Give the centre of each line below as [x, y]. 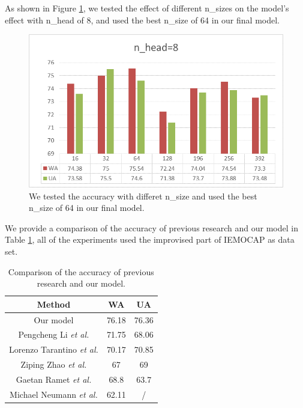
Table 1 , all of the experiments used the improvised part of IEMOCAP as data [150, 239]
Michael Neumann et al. [54, 394]
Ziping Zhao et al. [54, 364]
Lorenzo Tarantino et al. [54, 349]
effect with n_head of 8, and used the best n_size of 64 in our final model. [142, 20]
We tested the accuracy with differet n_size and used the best [143, 196]
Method [54, 304]
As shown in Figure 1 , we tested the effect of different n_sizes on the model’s [147, 8]
